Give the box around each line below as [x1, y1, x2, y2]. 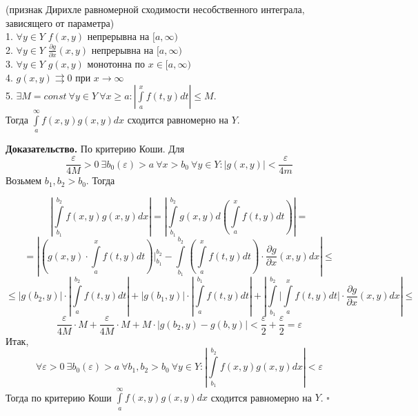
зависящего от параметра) [6, 15, 115, 30]
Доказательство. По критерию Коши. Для [6, 141, 185, 156]
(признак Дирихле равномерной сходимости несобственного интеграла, [6, 2, 305, 16]
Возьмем [6, 173, 42, 188]
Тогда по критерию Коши [6, 390, 112, 404]
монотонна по [87, 57, 146, 71]
